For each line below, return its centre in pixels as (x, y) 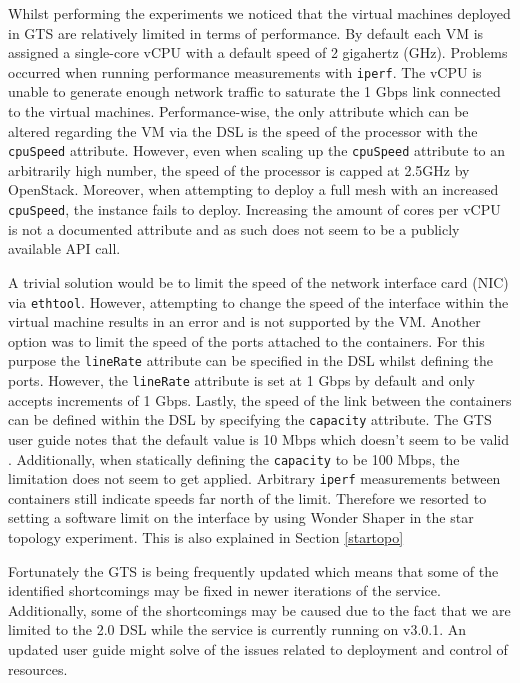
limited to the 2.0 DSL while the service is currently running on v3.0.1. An (237, 629)
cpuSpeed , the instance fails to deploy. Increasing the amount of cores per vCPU (254, 209)
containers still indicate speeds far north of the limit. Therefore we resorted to (247, 497)
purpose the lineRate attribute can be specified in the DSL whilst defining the (251, 360)
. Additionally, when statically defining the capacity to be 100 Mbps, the (234, 458)
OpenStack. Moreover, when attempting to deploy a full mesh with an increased (253, 189)
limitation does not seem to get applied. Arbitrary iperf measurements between (254, 478)
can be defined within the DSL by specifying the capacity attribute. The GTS (250, 419)
